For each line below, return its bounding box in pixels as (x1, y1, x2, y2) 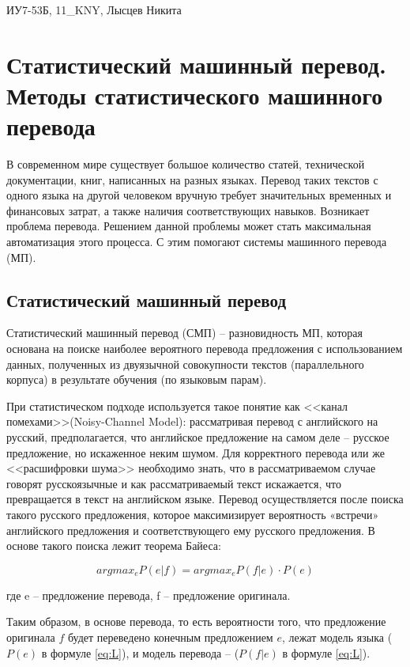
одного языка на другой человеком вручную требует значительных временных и (6, 187, 392, 203)
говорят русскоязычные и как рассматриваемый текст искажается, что (6, 475, 341, 491)
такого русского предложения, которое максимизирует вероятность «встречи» (6, 506, 379, 522)
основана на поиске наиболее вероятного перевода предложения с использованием (6, 340, 403, 357)
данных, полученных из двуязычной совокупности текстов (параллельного (6, 355, 364, 372)
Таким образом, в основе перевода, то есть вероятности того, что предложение (6, 613, 386, 630)
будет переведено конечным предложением (67, 628, 273, 645)
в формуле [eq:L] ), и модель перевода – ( (41, 644, 239, 661)
